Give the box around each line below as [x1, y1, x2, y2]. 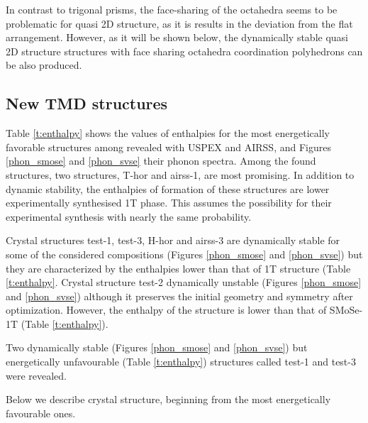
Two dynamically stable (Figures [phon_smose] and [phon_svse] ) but [6, 340, 308, 355]
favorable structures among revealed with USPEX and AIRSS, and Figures [6, 139, 331, 154]
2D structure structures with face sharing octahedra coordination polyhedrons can [6, 43, 363, 58]
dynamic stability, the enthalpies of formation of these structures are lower [6, 181, 330, 196]
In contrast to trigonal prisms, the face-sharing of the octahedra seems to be [6, 2, 338, 16]
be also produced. [6, 57, 82, 72]
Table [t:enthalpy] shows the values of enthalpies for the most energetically [6, 126, 330, 141]
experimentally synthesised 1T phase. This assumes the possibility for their [6, 195, 332, 210]
